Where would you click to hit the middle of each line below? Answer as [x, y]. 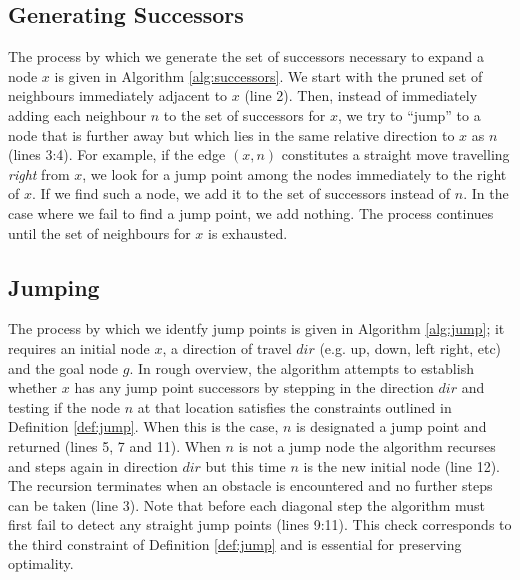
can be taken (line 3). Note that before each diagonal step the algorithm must [246, 504]
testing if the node [64, 406]
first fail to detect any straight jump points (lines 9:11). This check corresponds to [260, 524]
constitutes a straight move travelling [395, 154]
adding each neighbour [77, 114]
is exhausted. [247, 232]
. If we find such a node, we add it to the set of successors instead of [241, 193]
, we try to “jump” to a [409, 114]
